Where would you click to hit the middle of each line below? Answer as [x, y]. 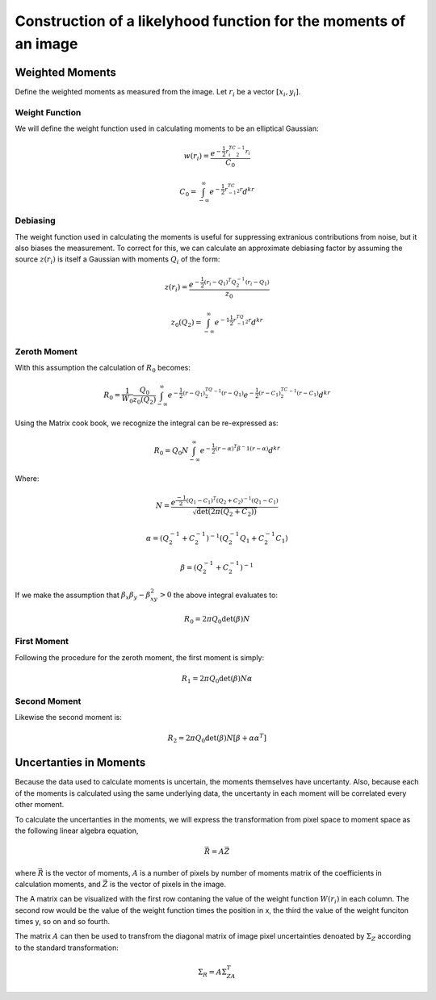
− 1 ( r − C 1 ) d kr [310, 393]
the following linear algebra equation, [77, 831]
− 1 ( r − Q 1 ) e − [234, 393]
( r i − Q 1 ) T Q [220, 282]
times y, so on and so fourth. [63, 922]
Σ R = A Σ [213, 973]
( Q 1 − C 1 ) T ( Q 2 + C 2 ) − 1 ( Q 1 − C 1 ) [232, 501]
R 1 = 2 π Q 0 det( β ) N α [217, 680]
